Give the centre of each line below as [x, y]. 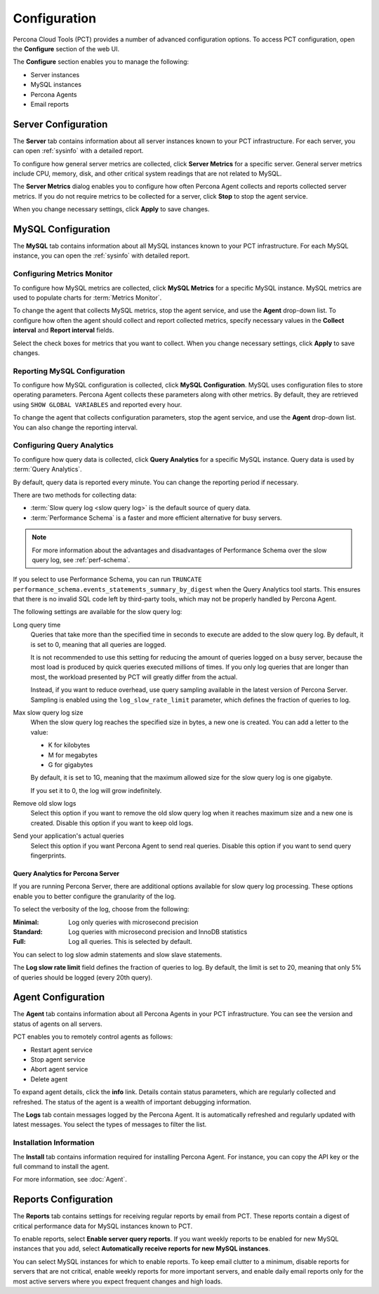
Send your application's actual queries [68, 836]
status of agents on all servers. [58, 1024]
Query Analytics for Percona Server [66, 874]
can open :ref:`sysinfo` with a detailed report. [78, 151]
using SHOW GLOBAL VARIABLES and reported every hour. [98, 404]
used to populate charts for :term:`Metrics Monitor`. [87, 298]
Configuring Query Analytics [63, 446]
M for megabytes [73, 755]
